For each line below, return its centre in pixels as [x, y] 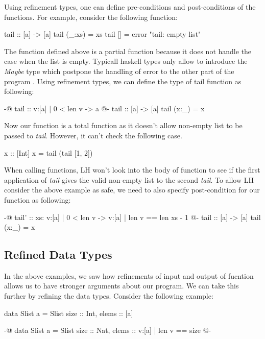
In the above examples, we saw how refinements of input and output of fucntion [129, 275]
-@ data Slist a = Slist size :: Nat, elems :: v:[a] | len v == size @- [108, 330]
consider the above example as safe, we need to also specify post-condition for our [132, 190]
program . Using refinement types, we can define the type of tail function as [123, 81]
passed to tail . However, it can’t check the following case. [93, 135]
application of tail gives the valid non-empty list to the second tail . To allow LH [129, 179]
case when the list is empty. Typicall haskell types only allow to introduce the [126, 61]
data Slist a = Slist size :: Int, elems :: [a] [69, 313]
